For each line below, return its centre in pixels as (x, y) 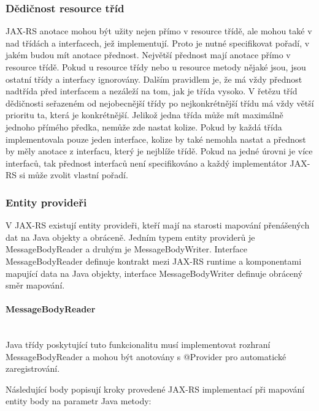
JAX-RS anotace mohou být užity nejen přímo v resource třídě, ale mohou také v (159, 31)
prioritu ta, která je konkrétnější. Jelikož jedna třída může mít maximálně (144, 115)
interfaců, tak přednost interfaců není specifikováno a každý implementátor (146, 163)
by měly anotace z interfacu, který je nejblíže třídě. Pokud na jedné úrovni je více (159, 151)
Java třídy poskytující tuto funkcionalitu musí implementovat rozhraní (138, 345)
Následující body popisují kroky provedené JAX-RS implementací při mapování (155, 389)
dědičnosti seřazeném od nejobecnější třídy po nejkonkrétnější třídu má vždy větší (160, 103)
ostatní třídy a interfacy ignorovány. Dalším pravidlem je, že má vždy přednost (154, 79)
